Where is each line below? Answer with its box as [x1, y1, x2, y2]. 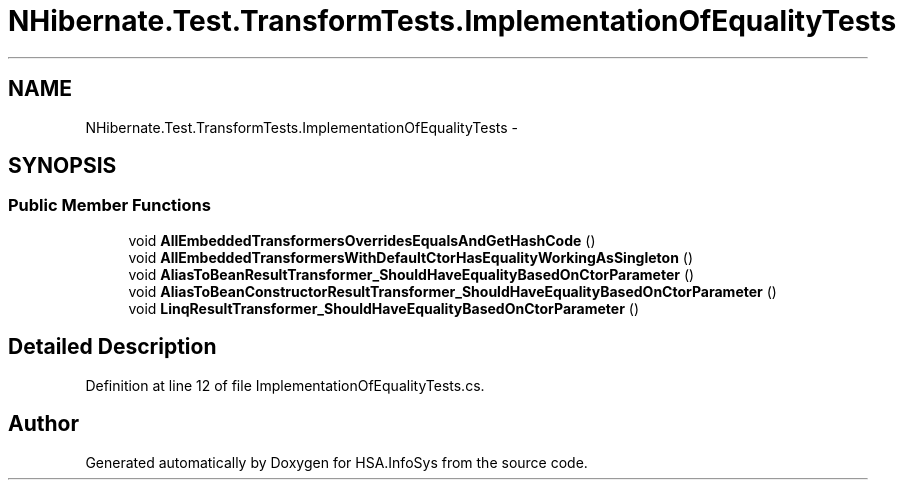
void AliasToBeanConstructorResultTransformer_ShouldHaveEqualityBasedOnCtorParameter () [128, 282, 777, 300]
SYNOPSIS [8, 153, 117, 179]
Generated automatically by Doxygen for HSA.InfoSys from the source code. [85, 453, 588, 471]
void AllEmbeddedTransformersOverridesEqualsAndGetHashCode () [128, 231, 596, 249]
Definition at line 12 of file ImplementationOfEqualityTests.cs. [85, 376, 485, 394]
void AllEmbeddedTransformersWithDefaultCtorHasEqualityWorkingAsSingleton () [128, 248, 694, 266]
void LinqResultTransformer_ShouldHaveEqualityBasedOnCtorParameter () [128, 299, 640, 317]
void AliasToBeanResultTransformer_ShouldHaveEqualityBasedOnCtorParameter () [128, 265, 695, 283]
